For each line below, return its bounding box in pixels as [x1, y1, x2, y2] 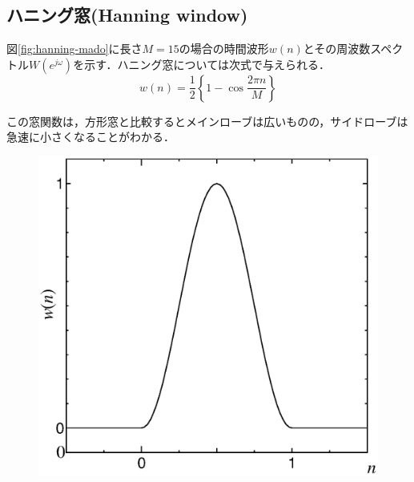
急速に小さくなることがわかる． [6, 128, 175, 145]
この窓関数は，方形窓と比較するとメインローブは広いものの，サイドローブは [6, 112, 408, 129]
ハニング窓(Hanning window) [6, 2, 248, 27]
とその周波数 [303, 40, 371, 57]
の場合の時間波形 [179, 40, 269, 57]
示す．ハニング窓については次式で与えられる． [84, 55, 330, 72]
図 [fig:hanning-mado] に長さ [6, 40, 143, 57]
